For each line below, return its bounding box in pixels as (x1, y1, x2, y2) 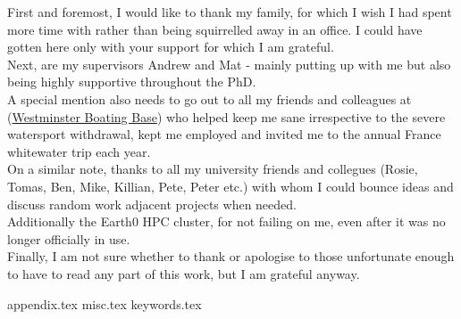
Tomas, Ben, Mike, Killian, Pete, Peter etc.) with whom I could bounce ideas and (7, 176, 454, 195)
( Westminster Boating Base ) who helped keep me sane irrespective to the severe (7, 107, 446, 126)
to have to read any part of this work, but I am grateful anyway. (7, 264, 360, 282)
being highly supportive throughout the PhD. (7, 72, 256, 91)
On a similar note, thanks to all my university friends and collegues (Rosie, (7, 159, 418, 178)
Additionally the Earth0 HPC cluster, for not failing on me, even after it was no (7, 212, 446, 231)
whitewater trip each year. (7, 142, 151, 160)
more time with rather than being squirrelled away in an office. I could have (7, 20, 423, 38)
